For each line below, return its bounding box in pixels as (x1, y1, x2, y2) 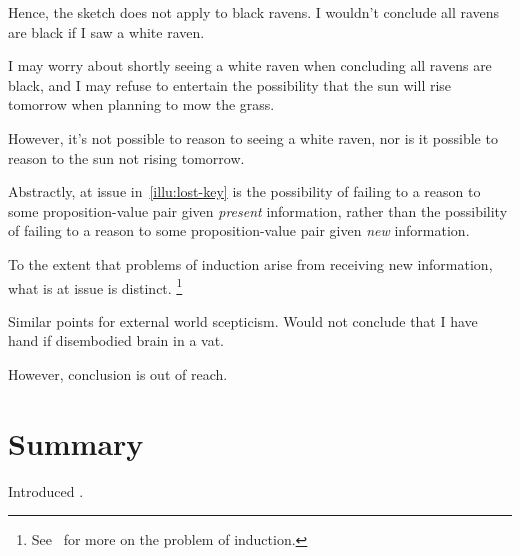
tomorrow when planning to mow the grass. (8, 94, 275, 115)
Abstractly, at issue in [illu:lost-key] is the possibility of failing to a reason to (8, 181, 481, 202)
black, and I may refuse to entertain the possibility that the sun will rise (8, 74, 452, 95)
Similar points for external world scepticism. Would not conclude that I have (8, 310, 478, 331)
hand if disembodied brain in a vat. (8, 330, 224, 351)
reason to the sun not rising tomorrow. (8, 147, 245, 168)
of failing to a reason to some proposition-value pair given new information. (8, 220, 470, 241)
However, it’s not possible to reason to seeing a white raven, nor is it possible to (8, 127, 498, 148)
